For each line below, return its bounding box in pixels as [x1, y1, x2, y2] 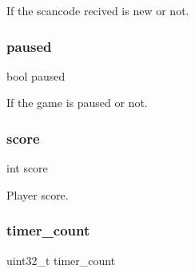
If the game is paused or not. [6, 94, 148, 111]
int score [6, 160, 48, 176]
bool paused [6, 67, 66, 84]
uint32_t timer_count [6, 251, 116, 268]
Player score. [6, 186, 69, 203]
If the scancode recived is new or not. [6, 2, 189, 18]
